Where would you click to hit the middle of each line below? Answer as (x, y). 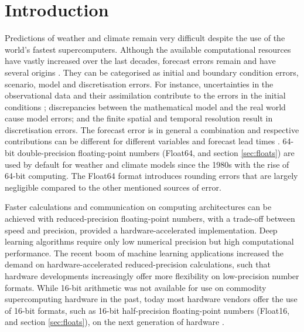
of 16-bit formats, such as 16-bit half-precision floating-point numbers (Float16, (147, 310)
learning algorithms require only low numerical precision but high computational (149, 241)
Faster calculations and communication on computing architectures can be (138, 207)
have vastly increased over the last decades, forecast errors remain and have (140, 61)
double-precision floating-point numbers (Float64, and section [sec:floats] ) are (156, 153)
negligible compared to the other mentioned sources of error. (113, 187)
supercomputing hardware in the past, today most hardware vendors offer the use (151, 299)
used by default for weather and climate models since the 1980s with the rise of (147, 164)
